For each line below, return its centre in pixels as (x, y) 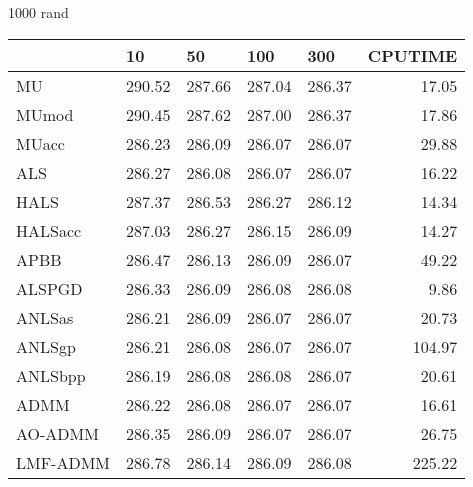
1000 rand (38, 12)
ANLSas (45, 317)
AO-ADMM (57, 433)
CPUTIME (412, 55)
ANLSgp (46, 346)
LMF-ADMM (63, 462)
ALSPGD (49, 288)
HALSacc (49, 230)
